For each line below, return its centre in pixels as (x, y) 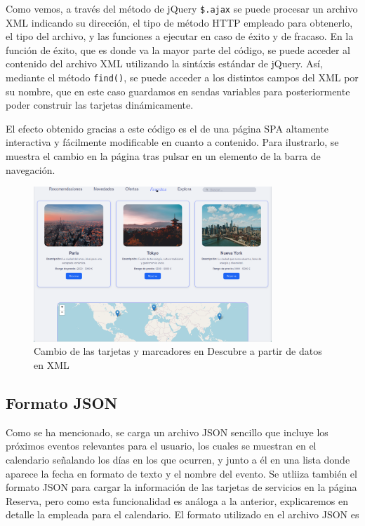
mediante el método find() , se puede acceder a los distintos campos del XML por (182, 77)
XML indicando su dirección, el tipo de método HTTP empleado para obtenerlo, (179, 22)
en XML (52, 365)
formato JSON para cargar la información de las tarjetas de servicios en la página (181, 487)
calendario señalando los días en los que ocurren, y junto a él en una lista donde (178, 460)
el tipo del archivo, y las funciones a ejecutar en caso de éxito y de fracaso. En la (180, 36)
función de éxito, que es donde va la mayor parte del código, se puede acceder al (178, 49)
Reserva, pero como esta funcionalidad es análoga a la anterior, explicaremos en (177, 500)
